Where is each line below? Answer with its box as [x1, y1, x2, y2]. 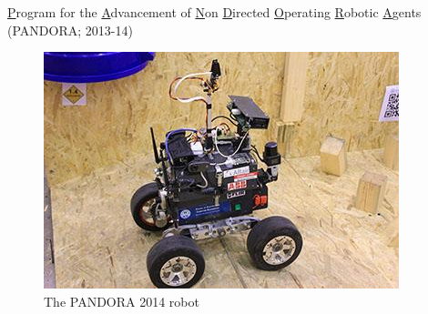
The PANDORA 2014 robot [44, 291, 199, 310]
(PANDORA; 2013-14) [7, 20, 133, 39]
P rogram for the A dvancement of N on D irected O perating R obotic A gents [7, 3, 422, 21]
